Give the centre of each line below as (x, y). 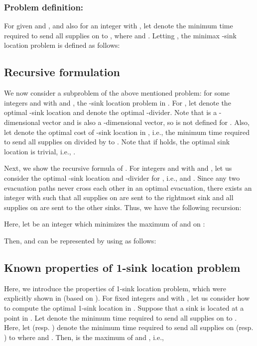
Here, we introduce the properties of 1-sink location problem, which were (115, 288)
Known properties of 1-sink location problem (122, 267)
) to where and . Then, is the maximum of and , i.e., (84, 337)
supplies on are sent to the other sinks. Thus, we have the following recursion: (123, 207)
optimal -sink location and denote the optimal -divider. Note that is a (111, 112)
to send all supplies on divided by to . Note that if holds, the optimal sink (117, 142)
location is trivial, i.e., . (40, 151)
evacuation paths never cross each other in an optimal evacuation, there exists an (128, 187)
